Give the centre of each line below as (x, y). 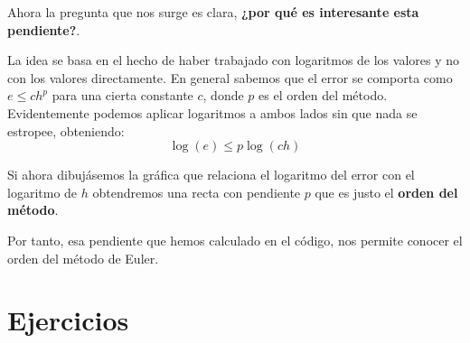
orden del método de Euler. (83, 258)
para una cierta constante (122, 95)
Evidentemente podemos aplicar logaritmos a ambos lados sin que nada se (212, 112)
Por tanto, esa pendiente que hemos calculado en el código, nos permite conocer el (235, 240)
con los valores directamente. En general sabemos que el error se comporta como (230, 77)
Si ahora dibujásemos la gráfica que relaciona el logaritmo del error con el (211, 175)
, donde (223, 95)
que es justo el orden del (386, 192)
